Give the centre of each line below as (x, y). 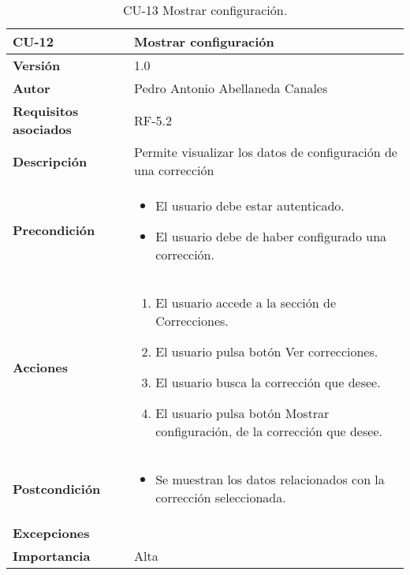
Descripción (50, 161)
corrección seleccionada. (221, 497)
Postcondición (57, 488)
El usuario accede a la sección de (246, 302)
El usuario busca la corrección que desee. (268, 382)
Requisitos (46, 111)
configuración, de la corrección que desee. (269, 431)
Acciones (40, 367)
